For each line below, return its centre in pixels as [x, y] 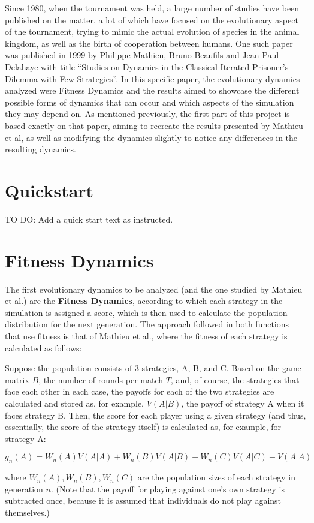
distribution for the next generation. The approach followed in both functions [147, 324]
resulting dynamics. [40, 149]
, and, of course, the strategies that [235, 379]
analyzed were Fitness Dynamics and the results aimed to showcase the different [152, 90]
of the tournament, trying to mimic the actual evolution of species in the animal [152, 31]
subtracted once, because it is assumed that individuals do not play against [143, 501]
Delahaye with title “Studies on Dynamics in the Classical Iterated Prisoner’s [147, 66]
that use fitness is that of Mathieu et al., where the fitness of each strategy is [146, 336]
